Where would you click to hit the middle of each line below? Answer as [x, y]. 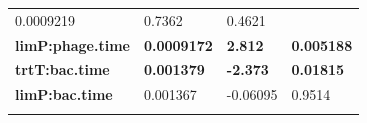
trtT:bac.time [62, 69]
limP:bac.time [64, 94]
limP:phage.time [72, 44]
